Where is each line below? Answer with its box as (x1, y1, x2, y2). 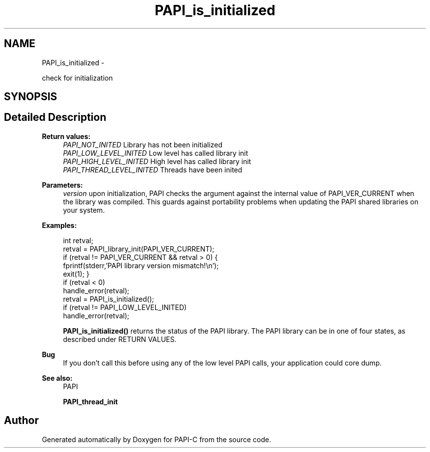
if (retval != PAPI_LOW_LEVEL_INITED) (63, 303, 187, 311)
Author (4, 414, 39, 427)
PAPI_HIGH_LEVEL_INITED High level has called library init (63, 157, 251, 166)
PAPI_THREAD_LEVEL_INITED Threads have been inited (63, 165, 242, 174)
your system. (63, 205, 105, 214)
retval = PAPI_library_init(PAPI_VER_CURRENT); (63, 244, 215, 253)
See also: (42, 373, 73, 382)
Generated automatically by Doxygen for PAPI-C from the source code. (42, 435, 271, 444)
